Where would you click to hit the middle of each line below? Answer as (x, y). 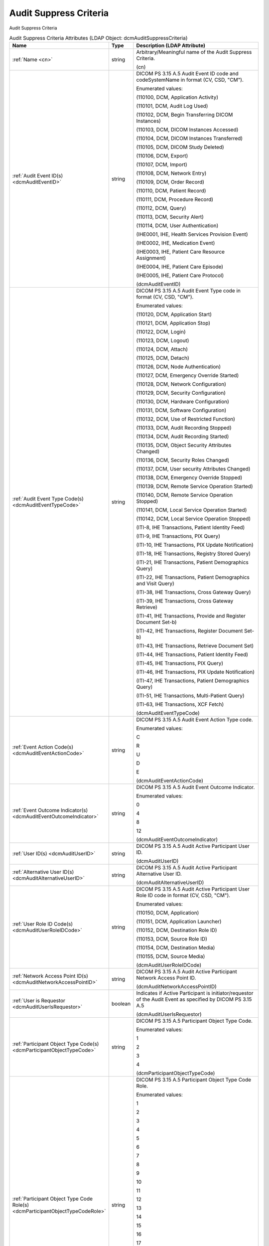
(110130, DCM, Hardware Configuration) (183, 402)
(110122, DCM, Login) (161, 332)
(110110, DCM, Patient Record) (171, 191)
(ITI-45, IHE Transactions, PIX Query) (180, 663)
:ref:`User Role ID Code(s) (43, 924)
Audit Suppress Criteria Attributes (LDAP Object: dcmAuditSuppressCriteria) (98, 38)
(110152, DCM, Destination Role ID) (177, 931)
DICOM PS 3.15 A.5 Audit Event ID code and (187, 74)
